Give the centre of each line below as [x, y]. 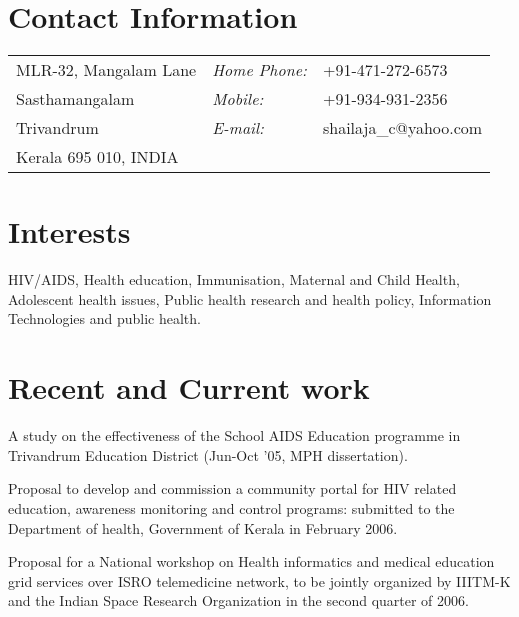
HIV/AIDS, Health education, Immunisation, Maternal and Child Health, [234, 279]
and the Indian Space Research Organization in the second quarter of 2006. [238, 600]
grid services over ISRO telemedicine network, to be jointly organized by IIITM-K [259, 580]
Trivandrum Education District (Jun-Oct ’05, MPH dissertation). [208, 454]
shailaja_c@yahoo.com [402, 128]
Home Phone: [259, 70]
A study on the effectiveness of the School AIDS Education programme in [234, 435]
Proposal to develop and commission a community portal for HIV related [232, 488]
